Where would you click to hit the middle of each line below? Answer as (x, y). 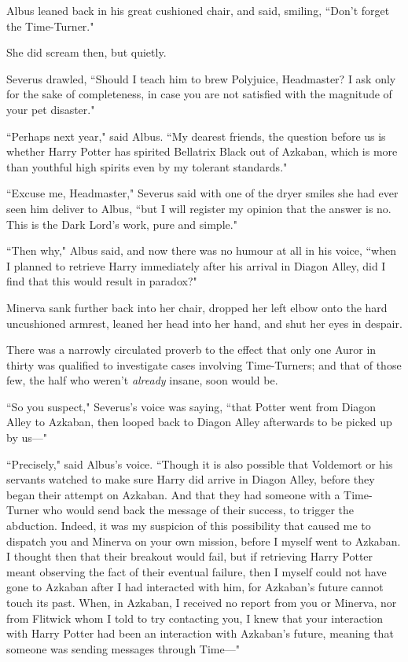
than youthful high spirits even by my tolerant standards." (147, 166)
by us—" (27, 438)
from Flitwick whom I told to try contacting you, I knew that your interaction (195, 618)
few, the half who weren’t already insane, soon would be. (142, 380)
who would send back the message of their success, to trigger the (198, 510)
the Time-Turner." (50, 26)
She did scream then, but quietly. (86, 52)
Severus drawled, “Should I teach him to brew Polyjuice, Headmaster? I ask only (201, 78)
